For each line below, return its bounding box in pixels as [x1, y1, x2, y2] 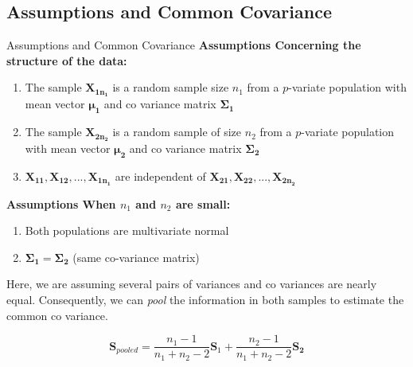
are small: [175, 195, 231, 212]
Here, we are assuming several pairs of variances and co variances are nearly [6, 275, 377, 292]
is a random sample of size [112, 123, 242, 140]
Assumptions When [6, 195, 116, 212]
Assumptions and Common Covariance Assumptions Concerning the [6, 37, 361, 53]
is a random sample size [112, 79, 229, 96]
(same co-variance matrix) [72, 248, 200, 265]
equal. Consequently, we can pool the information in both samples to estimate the [6, 291, 404, 307]
